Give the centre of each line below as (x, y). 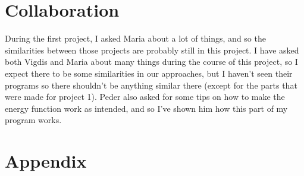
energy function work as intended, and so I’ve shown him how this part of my (146, 108)
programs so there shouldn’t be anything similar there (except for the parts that (151, 85)
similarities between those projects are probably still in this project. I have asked (152, 50)
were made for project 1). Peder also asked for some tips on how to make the (145, 97)
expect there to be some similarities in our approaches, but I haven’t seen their (149, 73)
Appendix (46, 161)
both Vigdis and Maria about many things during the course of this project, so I (151, 62)
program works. (33, 120)
